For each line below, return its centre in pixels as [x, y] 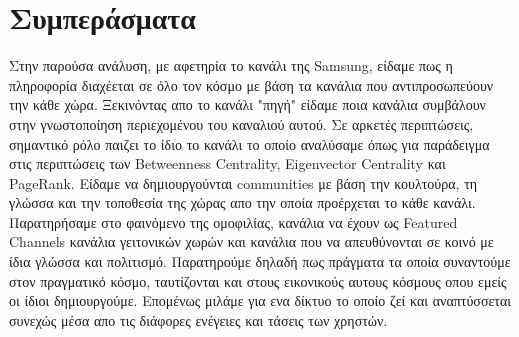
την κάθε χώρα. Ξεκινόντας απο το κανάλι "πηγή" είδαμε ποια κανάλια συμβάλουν [247, 104]
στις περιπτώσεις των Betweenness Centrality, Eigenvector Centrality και [227, 163]
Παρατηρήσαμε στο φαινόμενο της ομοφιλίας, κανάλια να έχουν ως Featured [233, 221]
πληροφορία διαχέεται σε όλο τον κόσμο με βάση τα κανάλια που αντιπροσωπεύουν [251, 84]
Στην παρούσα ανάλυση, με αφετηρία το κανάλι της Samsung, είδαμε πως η [231, 65]
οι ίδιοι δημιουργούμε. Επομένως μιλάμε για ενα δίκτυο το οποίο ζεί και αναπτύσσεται [260, 300]
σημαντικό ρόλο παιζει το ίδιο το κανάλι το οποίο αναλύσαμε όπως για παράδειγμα [249, 143]
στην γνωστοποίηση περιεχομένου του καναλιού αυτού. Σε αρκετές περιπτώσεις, [241, 123]
